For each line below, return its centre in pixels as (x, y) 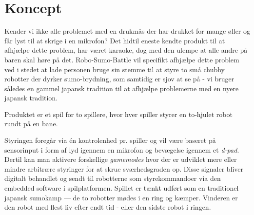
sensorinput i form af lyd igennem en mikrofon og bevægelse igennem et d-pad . (122, 149)
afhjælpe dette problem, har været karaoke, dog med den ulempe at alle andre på (126, 50)
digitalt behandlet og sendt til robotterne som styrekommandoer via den (113, 178)
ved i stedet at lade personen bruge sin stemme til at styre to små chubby (115, 69)
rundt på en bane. (31, 124)
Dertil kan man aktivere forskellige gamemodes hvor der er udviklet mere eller (121, 159)
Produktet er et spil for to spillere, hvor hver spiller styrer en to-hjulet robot (118, 114)
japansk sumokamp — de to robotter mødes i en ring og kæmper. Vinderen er (121, 197)
